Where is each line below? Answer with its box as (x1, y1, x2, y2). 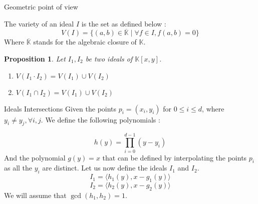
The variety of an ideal (4, 18, 74, 28)
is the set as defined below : (81, 18, 166, 28)
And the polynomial (4, 152, 66, 162)
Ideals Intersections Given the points (4, 103, 117, 113)
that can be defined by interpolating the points (102, 152, 247, 162)
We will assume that (4, 189, 67, 200)
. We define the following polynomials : (41, 114, 160, 124)
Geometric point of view (4, 1, 78, 11)
